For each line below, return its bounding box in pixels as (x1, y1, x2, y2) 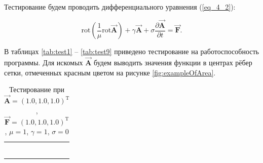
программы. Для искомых (4, 57, 83, 68)
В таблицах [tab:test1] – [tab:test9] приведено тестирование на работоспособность (4, 46, 259, 57)
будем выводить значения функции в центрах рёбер (94, 57, 252, 68)
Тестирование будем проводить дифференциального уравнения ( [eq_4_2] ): (4, 2, 236, 12)
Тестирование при (9, 84, 65, 95)
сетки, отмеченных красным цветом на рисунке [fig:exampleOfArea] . (4, 67, 216, 77)
